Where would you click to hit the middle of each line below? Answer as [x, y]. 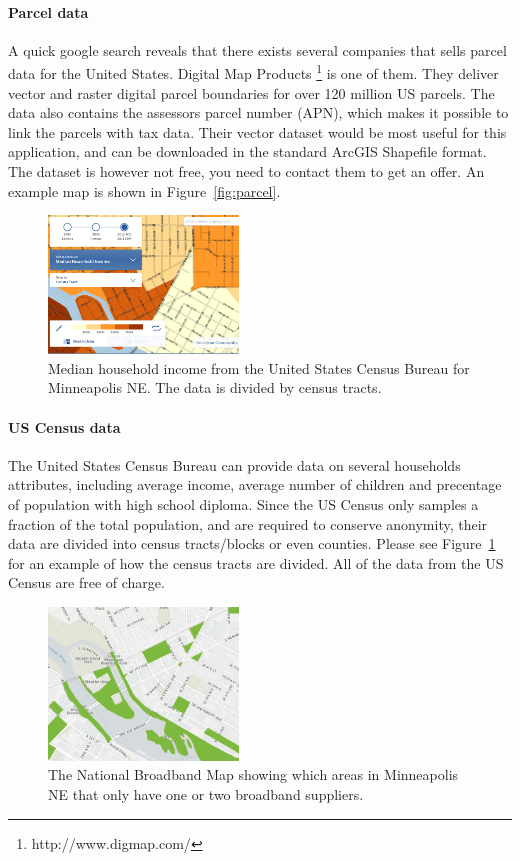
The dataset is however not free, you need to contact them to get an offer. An [246, 171]
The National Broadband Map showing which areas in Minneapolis [253, 774]
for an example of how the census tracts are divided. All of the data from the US [256, 562]
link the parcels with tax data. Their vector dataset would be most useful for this [257, 131]
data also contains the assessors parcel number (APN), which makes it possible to [258, 112]
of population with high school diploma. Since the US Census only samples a [243, 503]
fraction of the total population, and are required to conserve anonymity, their [248, 523]
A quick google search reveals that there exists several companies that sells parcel [257, 49]
